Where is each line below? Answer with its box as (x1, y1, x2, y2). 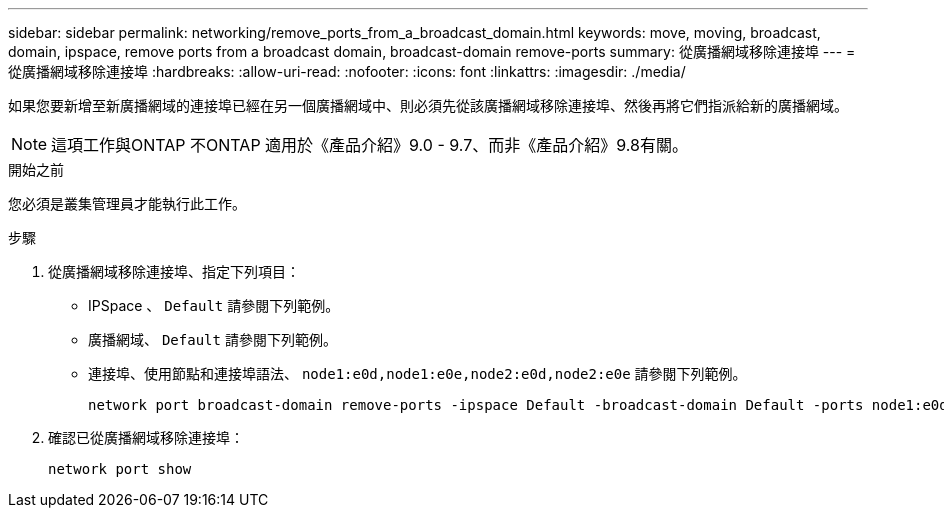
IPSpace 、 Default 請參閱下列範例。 (88, 297, 340, 314)
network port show (48, 461, 192, 477)
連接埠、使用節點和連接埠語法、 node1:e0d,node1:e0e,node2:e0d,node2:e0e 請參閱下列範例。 (88, 365, 747, 382)
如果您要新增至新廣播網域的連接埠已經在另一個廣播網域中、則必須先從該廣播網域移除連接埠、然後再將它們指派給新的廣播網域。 (8, 97, 848, 114)
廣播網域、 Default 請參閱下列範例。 (88, 331, 337, 348)
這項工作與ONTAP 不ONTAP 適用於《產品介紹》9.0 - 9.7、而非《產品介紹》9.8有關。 (51, 135, 688, 155)
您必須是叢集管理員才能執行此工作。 (8, 195, 246, 212)
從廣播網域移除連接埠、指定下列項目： (48, 263, 300, 280)
